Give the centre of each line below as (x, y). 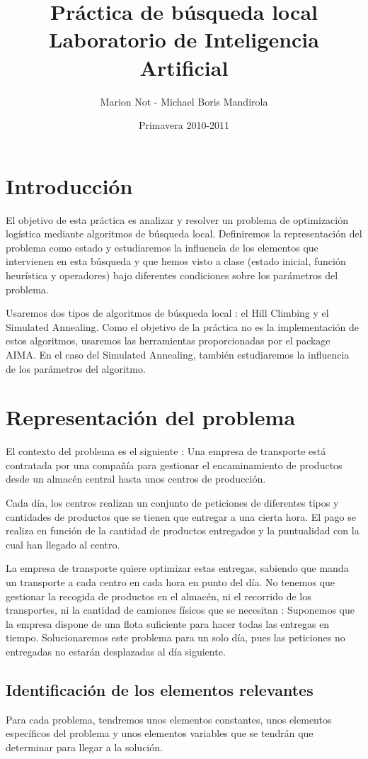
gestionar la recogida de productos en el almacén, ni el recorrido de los (159, 596)
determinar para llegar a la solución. (84, 747)
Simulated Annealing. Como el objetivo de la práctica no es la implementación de (183, 326)
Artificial (184, 67)
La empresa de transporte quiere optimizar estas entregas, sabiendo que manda (177, 568)
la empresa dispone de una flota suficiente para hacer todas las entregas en (168, 623)
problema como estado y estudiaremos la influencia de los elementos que (162, 247)
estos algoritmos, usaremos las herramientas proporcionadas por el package (168, 341)
